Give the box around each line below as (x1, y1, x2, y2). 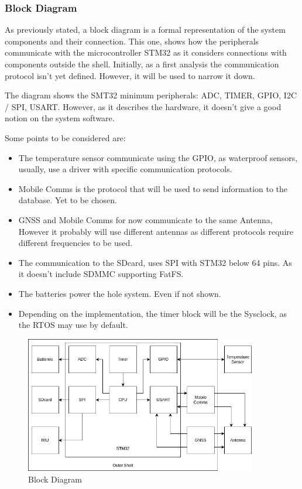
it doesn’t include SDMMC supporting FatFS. (18, 268, 184, 280)
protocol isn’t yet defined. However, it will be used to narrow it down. (5, 69, 255, 81)
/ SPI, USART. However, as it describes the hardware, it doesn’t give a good (5, 100, 282, 112)
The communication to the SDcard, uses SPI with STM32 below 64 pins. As (18, 256, 292, 268)
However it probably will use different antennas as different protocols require (18, 225, 293, 237)
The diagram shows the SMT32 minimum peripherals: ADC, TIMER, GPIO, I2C (5, 89, 297, 101)
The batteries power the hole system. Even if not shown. (18, 287, 221, 299)
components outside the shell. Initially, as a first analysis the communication (5, 58, 279, 70)
